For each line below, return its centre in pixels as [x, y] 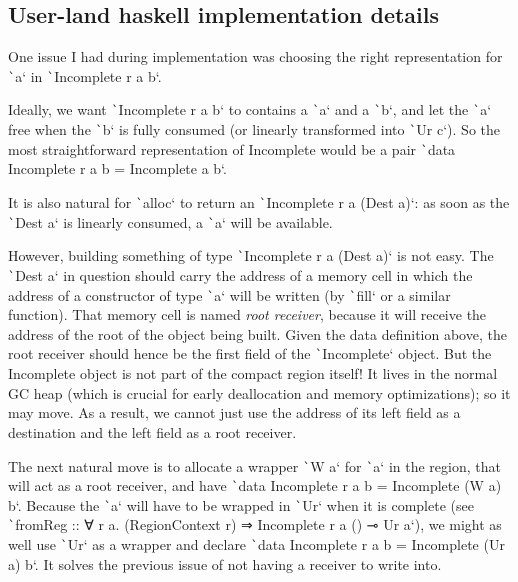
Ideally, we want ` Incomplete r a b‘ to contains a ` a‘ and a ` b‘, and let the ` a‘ [250, 109]
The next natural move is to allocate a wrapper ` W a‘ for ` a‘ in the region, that [254, 465]
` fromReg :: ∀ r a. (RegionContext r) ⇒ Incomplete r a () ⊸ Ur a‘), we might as [255, 524]
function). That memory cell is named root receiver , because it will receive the [247, 314]
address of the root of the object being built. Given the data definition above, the [257, 333]
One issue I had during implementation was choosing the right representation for [255, 56]
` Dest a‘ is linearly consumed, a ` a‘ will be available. [170, 221]
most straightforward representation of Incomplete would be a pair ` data [232, 148]
